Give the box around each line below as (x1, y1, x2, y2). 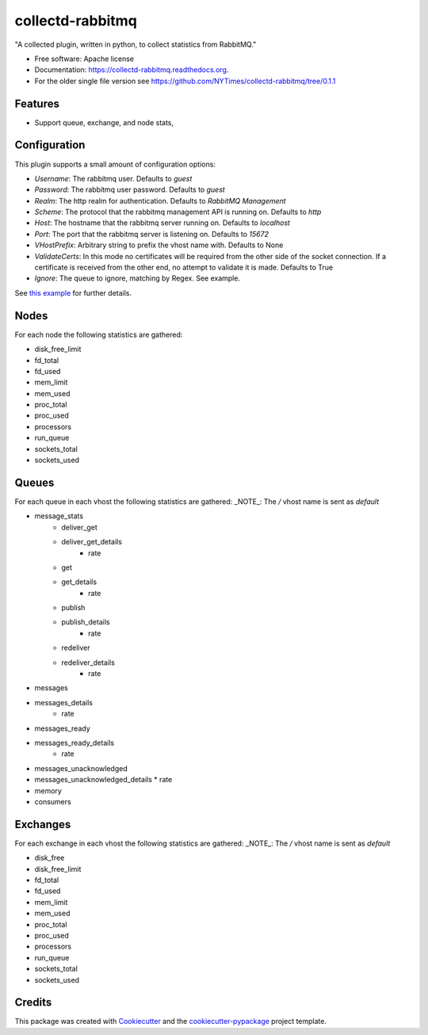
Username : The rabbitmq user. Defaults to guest (34, 174, 193, 183)
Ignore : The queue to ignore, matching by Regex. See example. (34, 273, 241, 283)
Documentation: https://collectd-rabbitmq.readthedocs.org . (34, 65, 229, 74)
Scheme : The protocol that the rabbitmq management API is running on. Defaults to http (34, 207, 322, 217)
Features (14, 97, 59, 110)
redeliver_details (61, 658, 115, 667)
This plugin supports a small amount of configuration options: (14, 159, 216, 169)
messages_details (34, 697, 94, 707)
